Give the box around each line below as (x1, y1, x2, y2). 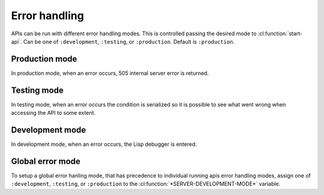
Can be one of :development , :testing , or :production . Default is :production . (23, 38, 235, 45)
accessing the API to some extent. (11, 109, 96, 117)
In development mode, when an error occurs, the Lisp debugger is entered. (11, 141, 197, 148)
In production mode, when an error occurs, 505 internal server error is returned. (11, 69, 209, 77)
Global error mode (11, 156, 81, 166)
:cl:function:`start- (257, 30, 303, 37)
